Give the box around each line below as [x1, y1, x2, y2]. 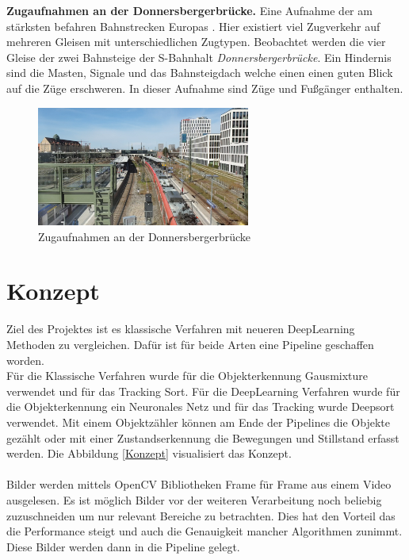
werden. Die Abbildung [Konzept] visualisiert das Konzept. [6, 445, 292, 462]
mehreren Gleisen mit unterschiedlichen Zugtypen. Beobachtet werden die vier [6, 33, 386, 50]
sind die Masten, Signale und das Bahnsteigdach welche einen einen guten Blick [6, 64, 393, 81]
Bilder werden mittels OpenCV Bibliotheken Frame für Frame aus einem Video [6, 476, 392, 493]
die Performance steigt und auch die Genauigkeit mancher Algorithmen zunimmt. [6, 523, 403, 539]
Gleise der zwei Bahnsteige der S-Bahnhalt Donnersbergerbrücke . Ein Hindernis [6, 48, 392, 65]
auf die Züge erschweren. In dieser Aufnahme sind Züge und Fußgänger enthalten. [6, 79, 403, 96]
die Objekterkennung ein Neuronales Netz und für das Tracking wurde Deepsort [6, 398, 395, 415]
